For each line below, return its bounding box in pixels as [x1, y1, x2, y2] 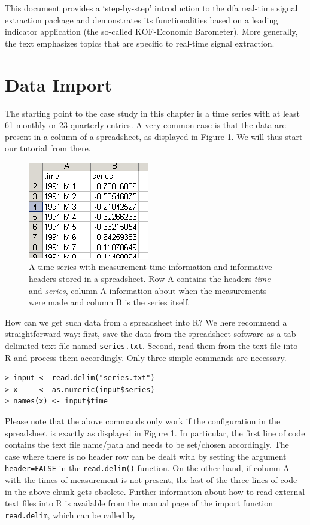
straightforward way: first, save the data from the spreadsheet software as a [5, 327, 281, 340]
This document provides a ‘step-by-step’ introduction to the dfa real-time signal [5, 2, 298, 14]
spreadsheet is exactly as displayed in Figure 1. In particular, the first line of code [5, 426, 305, 439]
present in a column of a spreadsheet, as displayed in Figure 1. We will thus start [5, 130, 303, 142]
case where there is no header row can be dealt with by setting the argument [5, 450, 287, 462]
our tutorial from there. [5, 142, 91, 154]
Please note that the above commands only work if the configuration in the [5, 415, 281, 427]
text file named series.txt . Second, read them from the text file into [41, 339, 298, 352]
